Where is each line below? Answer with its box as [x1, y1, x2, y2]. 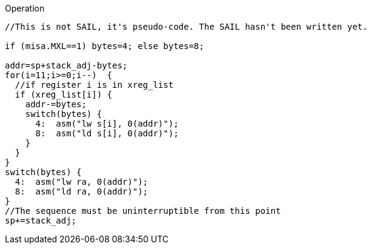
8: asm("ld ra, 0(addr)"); [15, 187, 149, 196]
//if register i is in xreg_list [15, 80, 174, 90]
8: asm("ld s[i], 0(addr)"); [35, 128, 179, 138]
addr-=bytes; [25, 99, 87, 109]
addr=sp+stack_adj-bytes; [5, 61, 128, 70]
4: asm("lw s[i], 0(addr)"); [35, 119, 179, 128]
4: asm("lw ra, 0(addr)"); [15, 177, 149, 187]
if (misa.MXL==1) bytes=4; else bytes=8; [5, 41, 204, 51]
